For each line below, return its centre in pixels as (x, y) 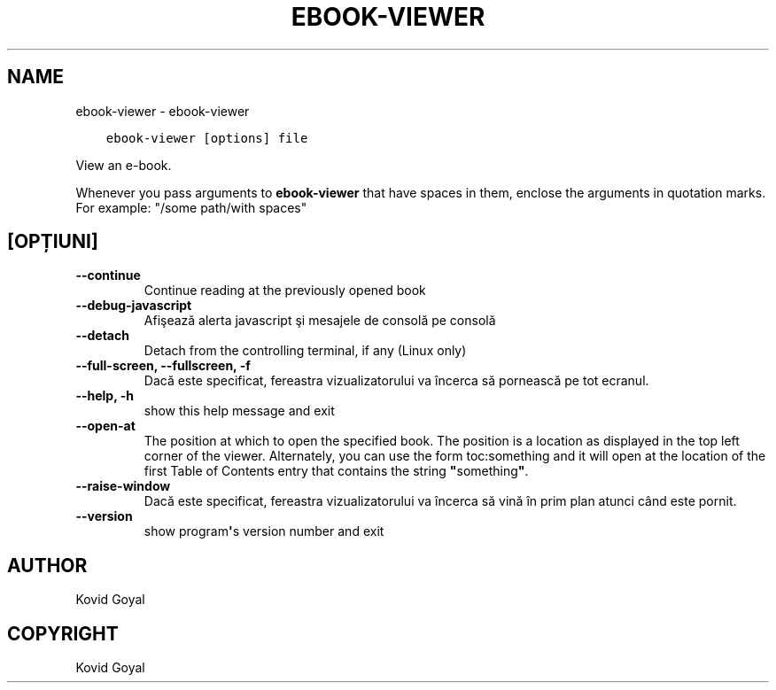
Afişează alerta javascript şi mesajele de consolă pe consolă (320, 321)
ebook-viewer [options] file (207, 138)
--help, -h (105, 396)
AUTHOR (47, 565)
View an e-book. (124, 165)
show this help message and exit (239, 411)
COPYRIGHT (63, 633)
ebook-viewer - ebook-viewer (163, 111)
